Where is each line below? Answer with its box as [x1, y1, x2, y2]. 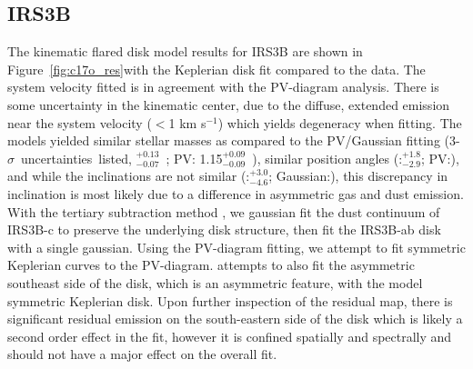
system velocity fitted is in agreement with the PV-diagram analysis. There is [7, 77, 439, 96]
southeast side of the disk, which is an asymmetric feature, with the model [7, 273, 423, 292]
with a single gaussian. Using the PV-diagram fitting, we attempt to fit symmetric [7, 237, 466, 256]
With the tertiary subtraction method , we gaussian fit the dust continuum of [7, 202, 440, 221]
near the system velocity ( [7, 113, 152, 132]
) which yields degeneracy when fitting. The [217, 113, 462, 132]
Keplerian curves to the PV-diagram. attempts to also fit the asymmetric [7, 255, 415, 274]
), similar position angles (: [252, 148, 403, 167]
